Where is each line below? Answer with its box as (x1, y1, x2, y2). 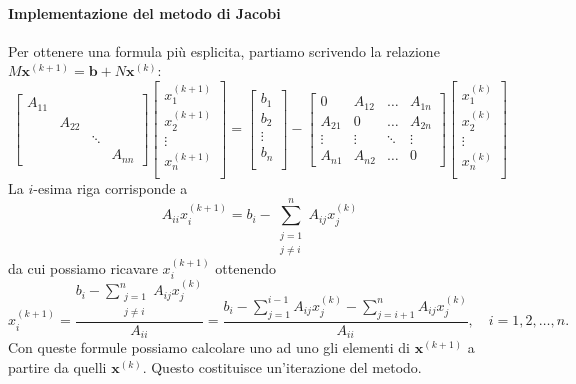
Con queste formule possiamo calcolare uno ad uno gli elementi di (8, 337, 411, 358)
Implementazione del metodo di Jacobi (8, 2, 281, 23)
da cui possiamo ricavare (8, 257, 158, 278)
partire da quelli (8, 356, 107, 377)
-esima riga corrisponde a (33, 177, 188, 198)
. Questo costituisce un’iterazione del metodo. (142, 356, 422, 377)
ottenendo (215, 257, 276, 278)
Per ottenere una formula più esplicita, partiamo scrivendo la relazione (8, 40, 440, 61)
